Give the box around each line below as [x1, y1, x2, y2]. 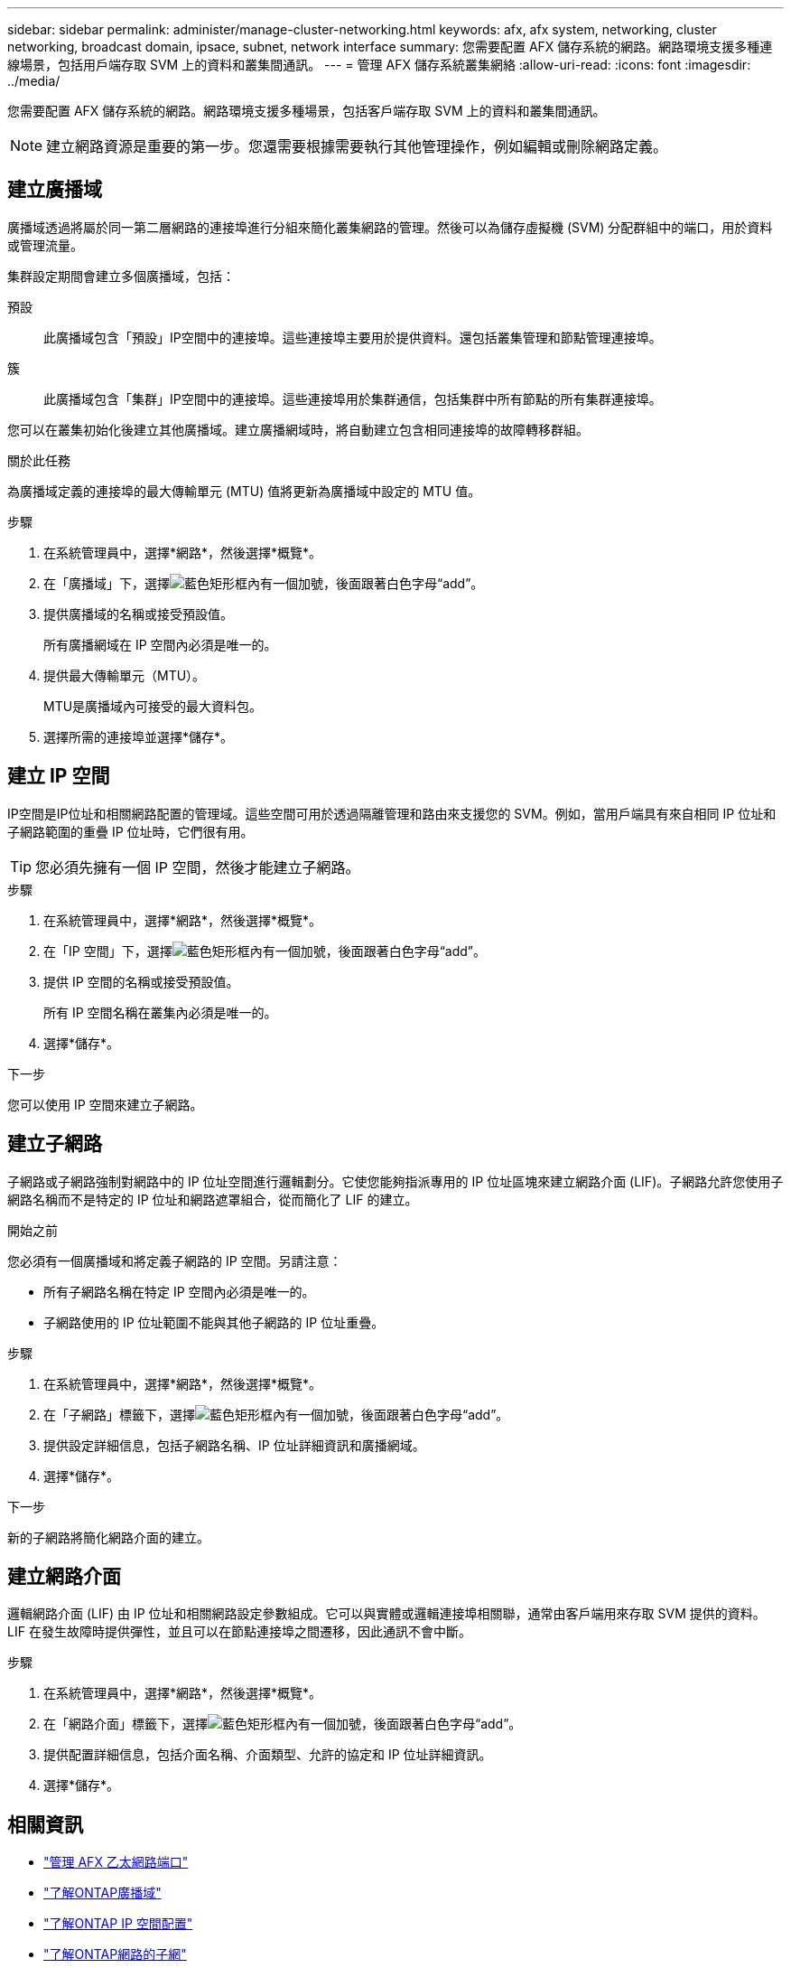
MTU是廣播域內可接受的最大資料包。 [43, 698, 263, 714]
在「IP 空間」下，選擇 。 [43, 942, 486, 959]
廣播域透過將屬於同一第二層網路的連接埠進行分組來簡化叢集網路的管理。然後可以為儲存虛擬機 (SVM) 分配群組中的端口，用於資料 [7, 219, 773, 235]
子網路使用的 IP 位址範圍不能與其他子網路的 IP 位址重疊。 [43, 1314, 385, 1330]
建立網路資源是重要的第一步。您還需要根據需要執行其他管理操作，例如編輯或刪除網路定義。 [46, 137, 668, 155]
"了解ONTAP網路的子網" [43, 1946, 187, 1963]
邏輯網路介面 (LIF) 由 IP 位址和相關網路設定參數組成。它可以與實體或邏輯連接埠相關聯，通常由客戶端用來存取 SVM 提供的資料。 [7, 1606, 766, 1622]
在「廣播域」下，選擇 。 [43, 575, 484, 591]
